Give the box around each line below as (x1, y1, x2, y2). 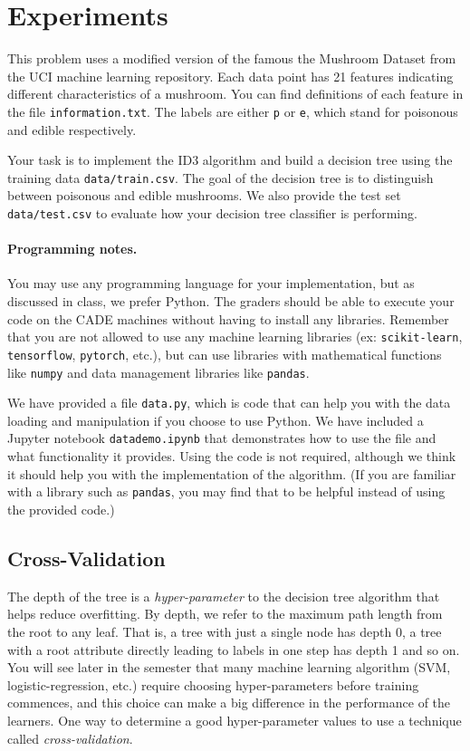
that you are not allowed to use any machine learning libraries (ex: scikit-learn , (7, 327, 463, 346)
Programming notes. (7, 239, 138, 258)
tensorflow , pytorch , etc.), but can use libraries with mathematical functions (7, 344, 442, 363)
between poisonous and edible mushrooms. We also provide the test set (7, 186, 401, 205)
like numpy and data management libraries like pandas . (7, 362, 310, 381)
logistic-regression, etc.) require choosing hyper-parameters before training (7, 675, 419, 694)
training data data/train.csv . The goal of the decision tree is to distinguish (7, 168, 434, 187)
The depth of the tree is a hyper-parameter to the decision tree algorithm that (7, 586, 440, 605)
